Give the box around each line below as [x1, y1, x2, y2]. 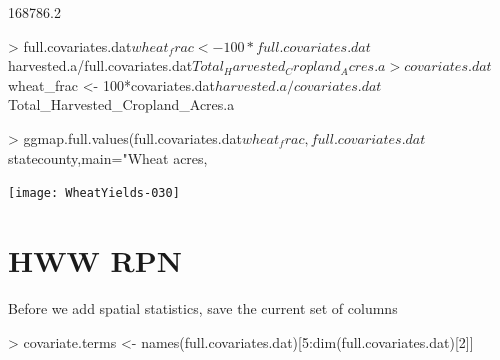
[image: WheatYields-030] [8, 186, 180, 201]
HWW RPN [8, 240, 182, 280]
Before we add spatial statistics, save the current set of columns [8, 297, 398, 318]
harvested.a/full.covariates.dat [8, 55, 193, 76]
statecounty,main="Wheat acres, [8, 147, 208, 168]
